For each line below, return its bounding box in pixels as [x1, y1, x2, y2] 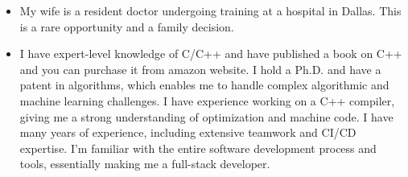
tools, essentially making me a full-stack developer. [19, 155, 270, 172]
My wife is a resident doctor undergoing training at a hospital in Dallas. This [19, 2, 402, 19]
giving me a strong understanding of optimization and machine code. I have [19, 108, 394, 125]
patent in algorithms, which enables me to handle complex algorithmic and [19, 76, 389, 93]
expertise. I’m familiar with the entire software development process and [19, 139, 377, 156]
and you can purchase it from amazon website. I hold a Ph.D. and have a [19, 60, 381, 77]
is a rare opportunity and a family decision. [19, 18, 234, 35]
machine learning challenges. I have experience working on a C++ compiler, [19, 92, 395, 109]
